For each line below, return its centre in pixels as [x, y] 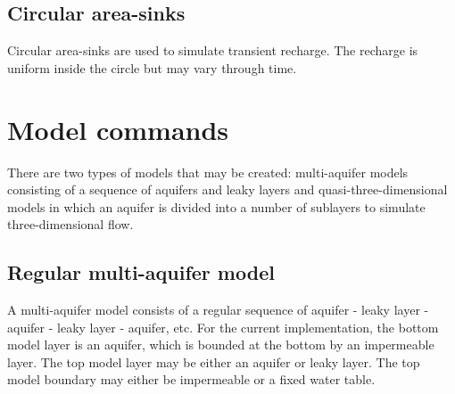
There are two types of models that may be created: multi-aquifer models [208, 172]
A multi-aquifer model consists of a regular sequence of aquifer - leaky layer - [218, 310]
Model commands [118, 129]
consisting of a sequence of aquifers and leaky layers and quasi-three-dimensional [227, 189]
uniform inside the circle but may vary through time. [152, 67]
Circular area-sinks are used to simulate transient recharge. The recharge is [213, 50]
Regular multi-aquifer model [141, 272]
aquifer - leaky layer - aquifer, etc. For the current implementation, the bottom [223, 327]
